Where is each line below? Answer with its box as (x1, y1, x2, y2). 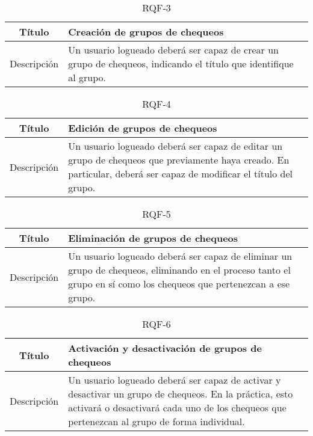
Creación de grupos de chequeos (68, 25, 224, 38)
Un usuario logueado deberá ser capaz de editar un (68, 139, 283, 153)
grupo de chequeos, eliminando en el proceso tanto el (68, 263, 291, 277)
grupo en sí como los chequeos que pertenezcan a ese (68, 277, 290, 290)
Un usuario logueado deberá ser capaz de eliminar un (68, 249, 293, 263)
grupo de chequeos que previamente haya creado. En (68, 153, 290, 167)
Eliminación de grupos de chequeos (68, 231, 238, 245)
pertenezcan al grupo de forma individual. (68, 414, 245, 428)
